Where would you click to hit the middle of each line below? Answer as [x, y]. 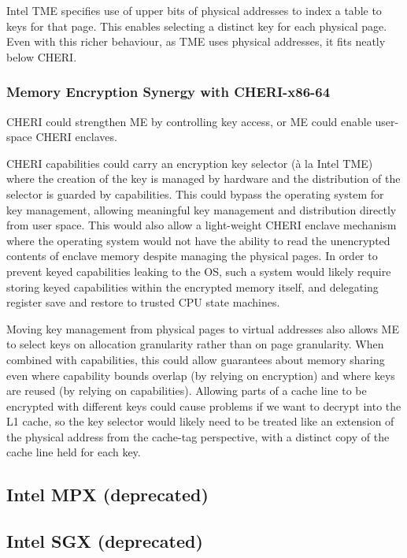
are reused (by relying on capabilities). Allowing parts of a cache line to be [187, 391]
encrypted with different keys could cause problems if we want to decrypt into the [204, 405]
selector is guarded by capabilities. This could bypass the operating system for [195, 193]
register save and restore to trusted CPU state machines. [143, 302]
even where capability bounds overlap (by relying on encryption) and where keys [201, 375]
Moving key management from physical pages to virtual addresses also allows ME [203, 328]
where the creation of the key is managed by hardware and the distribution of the [203, 179]
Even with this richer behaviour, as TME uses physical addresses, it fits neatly [196, 41]
